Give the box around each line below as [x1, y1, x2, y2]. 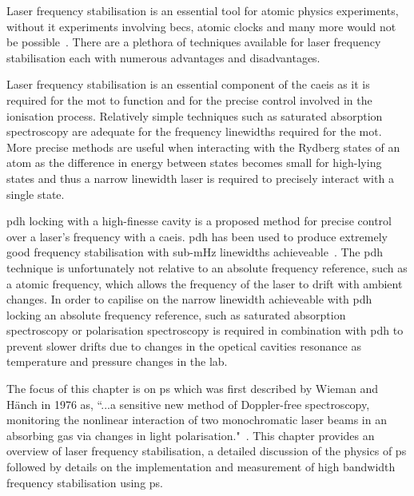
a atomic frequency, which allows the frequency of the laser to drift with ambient [6, 275, 403, 292]
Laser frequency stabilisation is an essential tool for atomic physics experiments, [6, 2, 399, 18]
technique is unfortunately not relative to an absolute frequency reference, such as [6, 259, 408, 276]
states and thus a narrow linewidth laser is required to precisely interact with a [6, 169, 394, 186]
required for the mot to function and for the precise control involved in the [6, 91, 372, 108]
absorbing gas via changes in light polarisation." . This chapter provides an [6, 427, 375, 443]
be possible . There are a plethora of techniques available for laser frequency [6, 34, 381, 50]
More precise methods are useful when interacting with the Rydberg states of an [6, 138, 400, 155]
